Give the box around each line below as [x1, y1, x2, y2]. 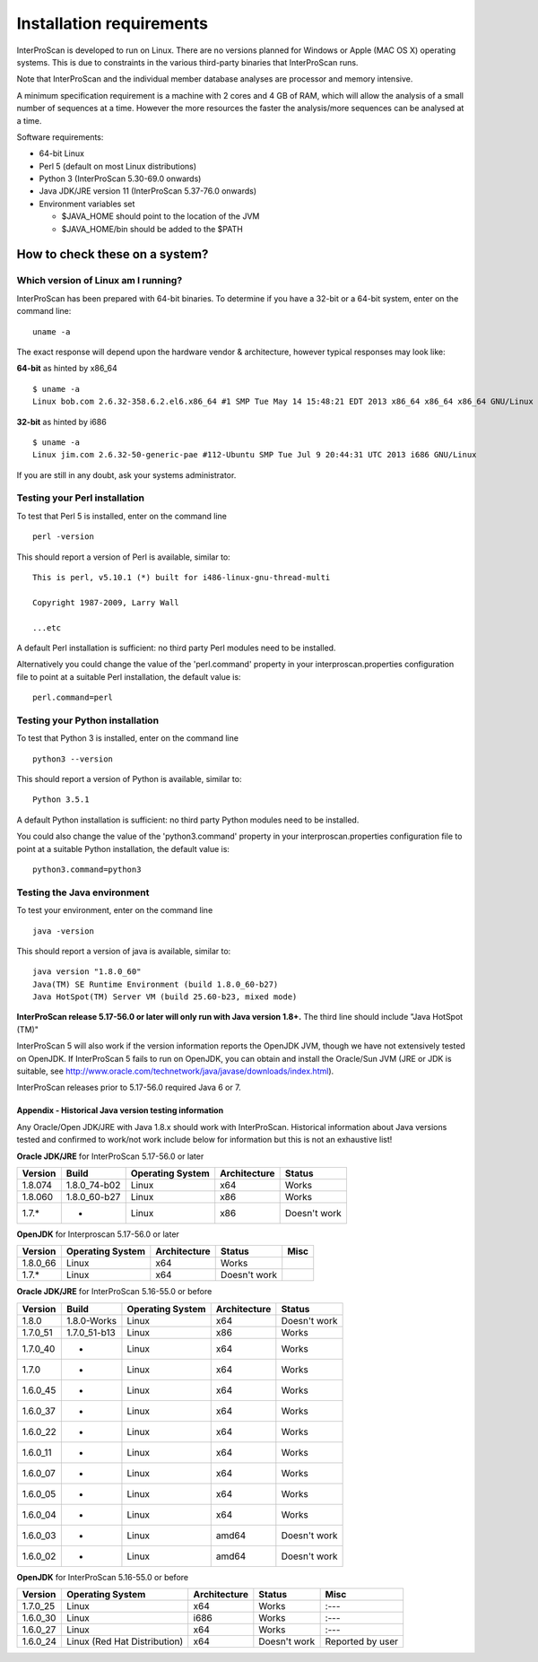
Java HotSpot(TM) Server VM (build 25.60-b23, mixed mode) [32, 992, 298, 1002]
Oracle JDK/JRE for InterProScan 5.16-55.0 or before [16, 1286, 213, 1297]
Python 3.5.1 [32, 795, 90, 805]
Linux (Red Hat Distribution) [66, 1635, 184, 1648]
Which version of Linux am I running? [16, 274, 183, 287]
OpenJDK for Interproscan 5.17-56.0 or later [16, 1229, 179, 1240]
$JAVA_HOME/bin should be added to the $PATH [61, 223, 244, 234]
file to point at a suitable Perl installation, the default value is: [16, 671, 241, 682]
